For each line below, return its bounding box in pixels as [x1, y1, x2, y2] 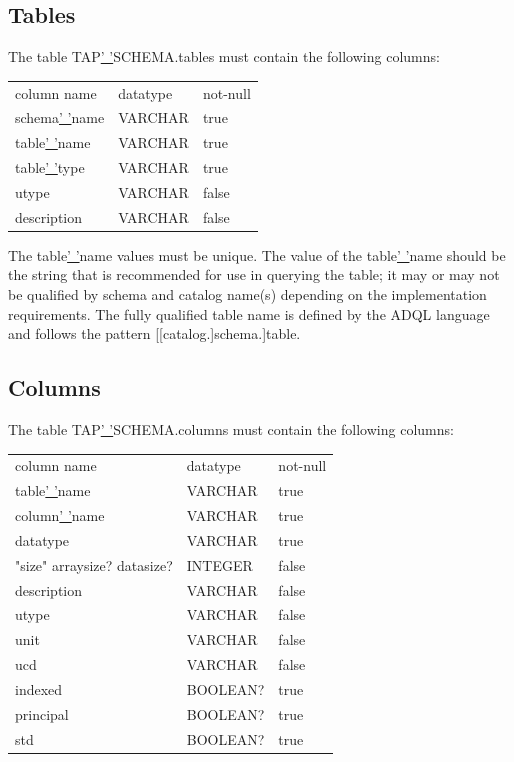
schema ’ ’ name [15, 107, 105, 128]
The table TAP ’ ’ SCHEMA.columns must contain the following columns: [8, 419, 454, 440]
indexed [15, 678, 63, 699]
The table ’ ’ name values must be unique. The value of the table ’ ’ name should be [8, 244, 506, 265]
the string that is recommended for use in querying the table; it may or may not [8, 264, 500, 285]
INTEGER [186, 554, 253, 575]
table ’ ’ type [15, 157, 85, 178]
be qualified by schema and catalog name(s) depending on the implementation [8, 284, 487, 305]
